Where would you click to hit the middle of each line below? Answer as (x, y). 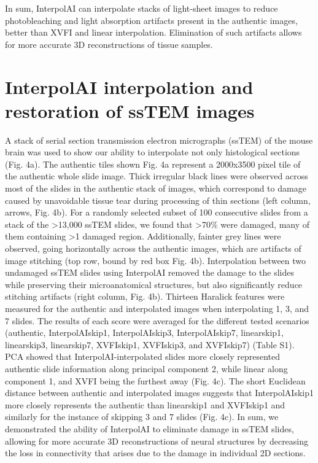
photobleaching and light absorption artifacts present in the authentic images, (151, 20)
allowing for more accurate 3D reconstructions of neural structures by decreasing (157, 441)
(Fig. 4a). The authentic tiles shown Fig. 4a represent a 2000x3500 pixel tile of (153, 164)
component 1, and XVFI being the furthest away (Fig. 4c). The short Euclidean (155, 380)
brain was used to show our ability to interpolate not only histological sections (153, 152)
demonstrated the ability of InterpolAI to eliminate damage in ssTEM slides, (149, 428)
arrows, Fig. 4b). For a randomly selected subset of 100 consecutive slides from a (157, 212)
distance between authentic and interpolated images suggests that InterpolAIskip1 (159, 393)
